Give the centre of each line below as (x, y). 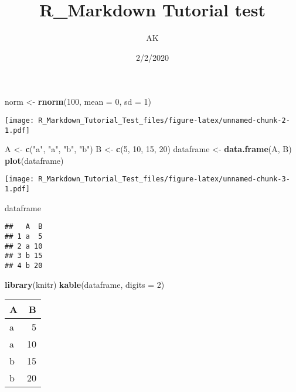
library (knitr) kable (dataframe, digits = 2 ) (85, 284)
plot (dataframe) (34, 160)
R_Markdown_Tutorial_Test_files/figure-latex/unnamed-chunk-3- (164, 179)
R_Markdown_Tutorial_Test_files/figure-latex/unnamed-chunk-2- (164, 120)
